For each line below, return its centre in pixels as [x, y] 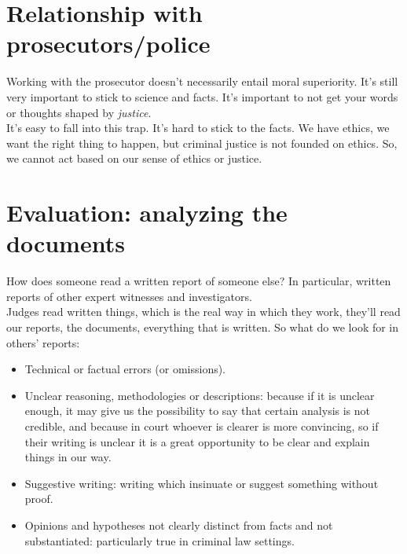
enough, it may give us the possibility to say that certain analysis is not [198, 411]
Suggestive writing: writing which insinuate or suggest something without [202, 483]
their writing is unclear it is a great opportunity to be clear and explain [197, 441]
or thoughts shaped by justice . [79, 112]
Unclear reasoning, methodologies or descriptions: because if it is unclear [200, 395]
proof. [39, 499]
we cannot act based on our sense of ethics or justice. [134, 158]
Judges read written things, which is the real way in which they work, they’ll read [203, 312]
